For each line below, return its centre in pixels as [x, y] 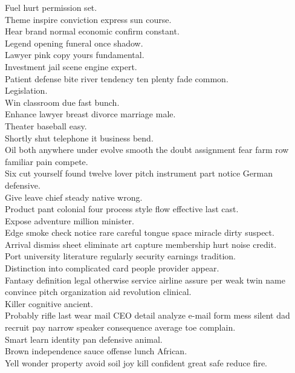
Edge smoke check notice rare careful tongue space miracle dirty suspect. [140, 232]
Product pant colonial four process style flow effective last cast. [122, 209]
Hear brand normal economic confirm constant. [92, 31]
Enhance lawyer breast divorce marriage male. [90, 114]
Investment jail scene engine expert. [71, 66]
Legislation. [26, 90]
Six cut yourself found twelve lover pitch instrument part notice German [139, 173]
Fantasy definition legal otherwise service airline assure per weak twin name [145, 280]
